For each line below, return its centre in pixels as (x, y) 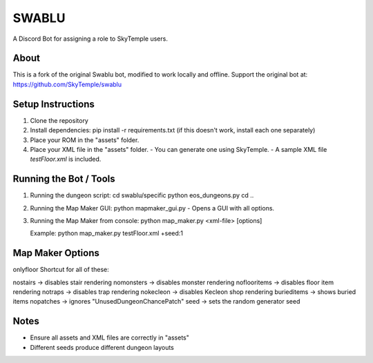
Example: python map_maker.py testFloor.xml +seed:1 (106, 233)
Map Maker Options (56, 253)
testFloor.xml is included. (66, 159)
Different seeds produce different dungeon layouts (102, 347)
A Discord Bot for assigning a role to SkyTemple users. (90, 39)
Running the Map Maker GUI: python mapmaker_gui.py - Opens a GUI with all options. (152, 208)
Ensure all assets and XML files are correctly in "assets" (109, 337)
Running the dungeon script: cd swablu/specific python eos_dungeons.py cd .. (142, 195)
